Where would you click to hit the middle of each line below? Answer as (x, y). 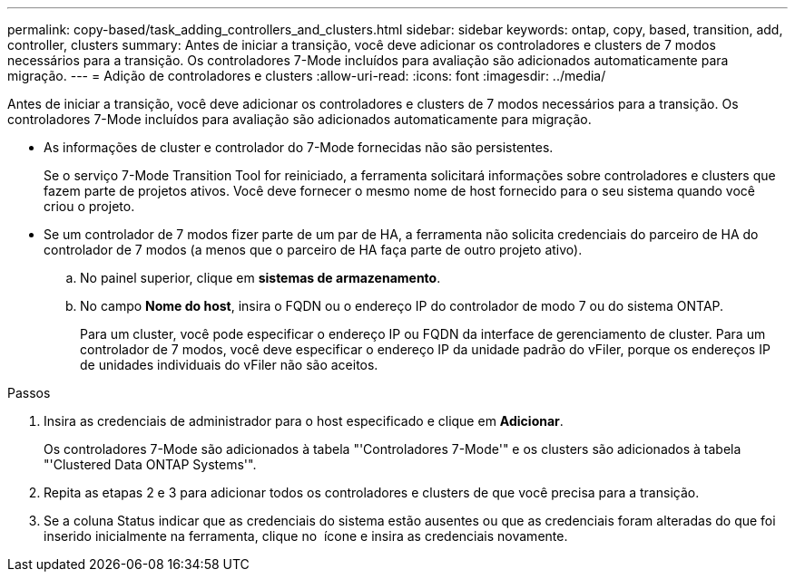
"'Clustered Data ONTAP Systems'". (150, 464)
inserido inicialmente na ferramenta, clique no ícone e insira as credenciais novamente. (306, 536)
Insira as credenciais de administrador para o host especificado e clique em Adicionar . (304, 421)
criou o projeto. (89, 206)
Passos (29, 393)
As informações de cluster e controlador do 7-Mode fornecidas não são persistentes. (299, 147)
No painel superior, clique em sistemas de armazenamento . (260, 278)
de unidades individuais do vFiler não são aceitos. (229, 365)
